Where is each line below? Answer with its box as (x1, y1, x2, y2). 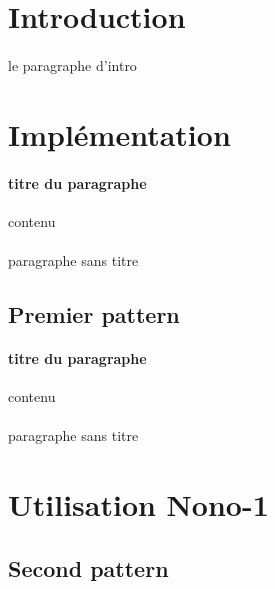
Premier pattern (8, 298, 180, 329)
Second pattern (8, 552, 169, 583)
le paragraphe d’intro (8, 54, 137, 75)
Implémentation (8, 113, 231, 154)
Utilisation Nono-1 (8, 484, 269, 525)
